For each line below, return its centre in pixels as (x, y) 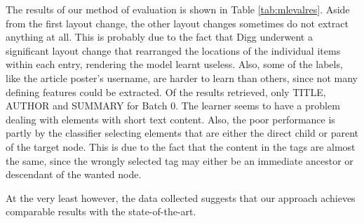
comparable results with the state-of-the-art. (101, 211)
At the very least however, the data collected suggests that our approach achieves (181, 197)
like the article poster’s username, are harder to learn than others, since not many (182, 77)
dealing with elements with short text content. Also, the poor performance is (170, 119)
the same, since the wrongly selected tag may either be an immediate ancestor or (180, 160)
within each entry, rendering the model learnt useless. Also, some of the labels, (174, 64)
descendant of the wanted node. (74, 174)
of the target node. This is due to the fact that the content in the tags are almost (181, 146)
